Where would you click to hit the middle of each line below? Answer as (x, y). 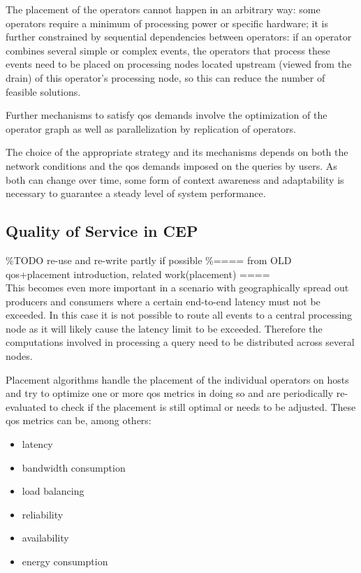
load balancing (53, 491)
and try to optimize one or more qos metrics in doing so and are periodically (170, 393)
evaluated (26, 406)
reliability (43, 514)
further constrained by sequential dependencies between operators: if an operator (179, 37)
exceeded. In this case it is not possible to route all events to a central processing (179, 315)
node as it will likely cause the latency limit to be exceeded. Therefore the (164, 328)
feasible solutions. (43, 91)
